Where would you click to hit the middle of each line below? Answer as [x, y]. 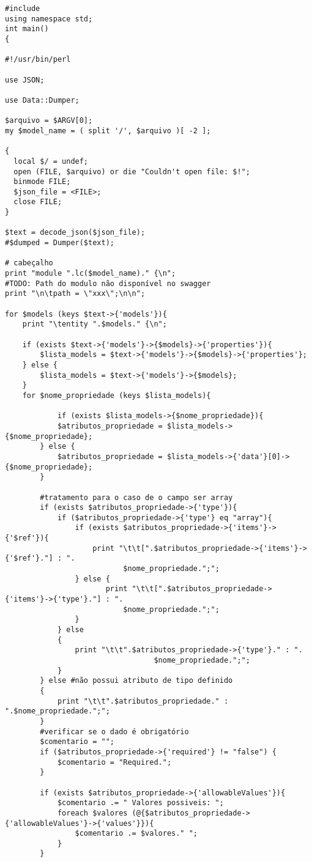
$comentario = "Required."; [114, 762]
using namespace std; [49, 19]
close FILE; [38, 202]
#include [23, 9]
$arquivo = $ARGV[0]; [49, 121]
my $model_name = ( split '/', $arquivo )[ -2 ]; [108, 131]
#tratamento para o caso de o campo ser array [136, 497]
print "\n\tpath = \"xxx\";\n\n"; [75, 294]
